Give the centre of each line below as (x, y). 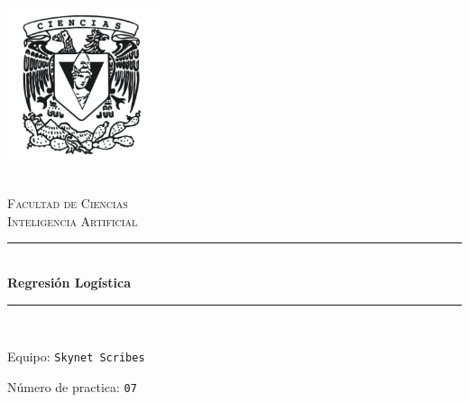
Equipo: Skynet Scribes (76, 356)
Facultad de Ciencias (68, 203)
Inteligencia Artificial (73, 220)
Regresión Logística (69, 283)
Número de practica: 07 (72, 386)
